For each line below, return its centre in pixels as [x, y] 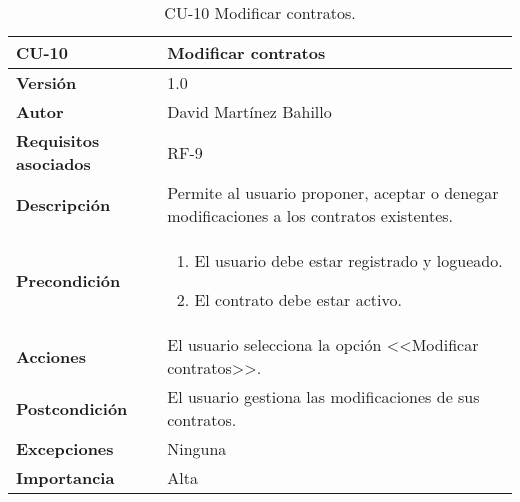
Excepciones [65, 448]
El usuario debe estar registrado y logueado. [348, 260]
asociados [53, 163]
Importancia [65, 477]
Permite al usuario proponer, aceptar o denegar [333, 192]
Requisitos [58, 140]
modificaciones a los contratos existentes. [310, 215]
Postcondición [72, 408]
